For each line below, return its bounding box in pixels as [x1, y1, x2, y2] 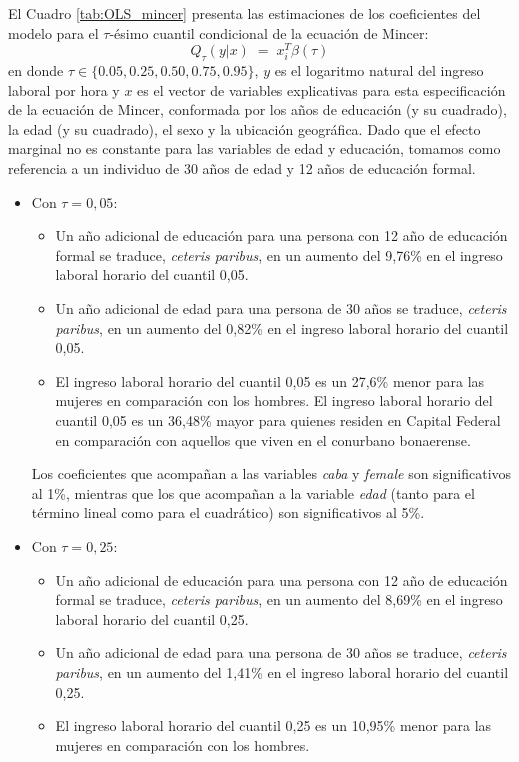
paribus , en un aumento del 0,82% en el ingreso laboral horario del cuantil [55, 317, 509, 338]
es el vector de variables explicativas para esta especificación [137, 79, 506, 100]
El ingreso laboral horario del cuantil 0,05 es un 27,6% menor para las [55, 370, 485, 391]
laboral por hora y [8, 79, 120, 100]
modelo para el [8, 22, 99, 43]
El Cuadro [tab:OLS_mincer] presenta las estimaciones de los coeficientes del [8, 3, 481, 23]
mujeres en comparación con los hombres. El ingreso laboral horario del [55, 390, 493, 411]
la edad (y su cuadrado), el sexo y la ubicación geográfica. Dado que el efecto [8, 118, 481, 139]
